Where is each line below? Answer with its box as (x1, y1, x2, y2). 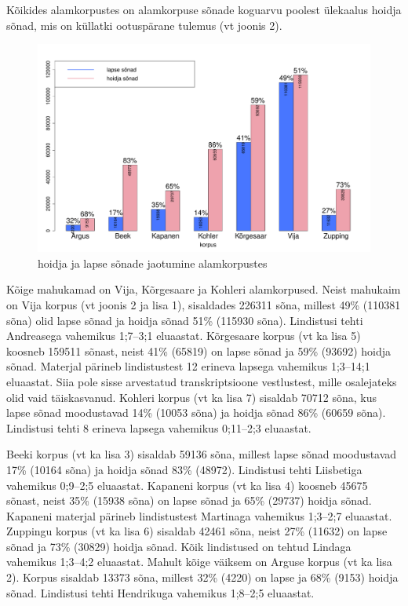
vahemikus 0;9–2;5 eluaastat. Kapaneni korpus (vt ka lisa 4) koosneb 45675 (6, 476, 368, 493)
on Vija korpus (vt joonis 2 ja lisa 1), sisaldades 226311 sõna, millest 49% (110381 (6, 296, 401, 312)
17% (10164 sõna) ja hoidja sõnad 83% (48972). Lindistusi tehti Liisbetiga (6, 461, 362, 477)
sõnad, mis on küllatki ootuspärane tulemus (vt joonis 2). (6, 16, 282, 33)
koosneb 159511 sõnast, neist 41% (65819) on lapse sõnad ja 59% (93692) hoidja (6, 342, 392, 359)
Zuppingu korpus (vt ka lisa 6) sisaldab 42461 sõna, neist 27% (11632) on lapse (6, 523, 388, 539)
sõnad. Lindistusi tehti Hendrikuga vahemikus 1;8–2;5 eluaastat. (6, 584, 315, 601)
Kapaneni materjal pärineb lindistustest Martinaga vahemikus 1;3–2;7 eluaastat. (6, 507, 392, 524)
